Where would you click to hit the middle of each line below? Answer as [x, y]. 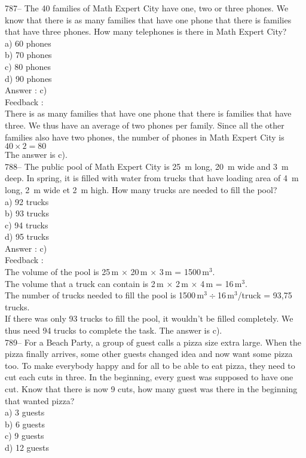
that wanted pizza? [40, 400]
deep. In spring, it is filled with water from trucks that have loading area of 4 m [152, 178]
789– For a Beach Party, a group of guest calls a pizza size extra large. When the [153, 342]
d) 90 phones [28, 78]
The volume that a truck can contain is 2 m [84, 283]
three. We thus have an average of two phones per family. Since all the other [145, 125]
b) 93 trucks [27, 213]
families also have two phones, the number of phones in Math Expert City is [145, 137]
